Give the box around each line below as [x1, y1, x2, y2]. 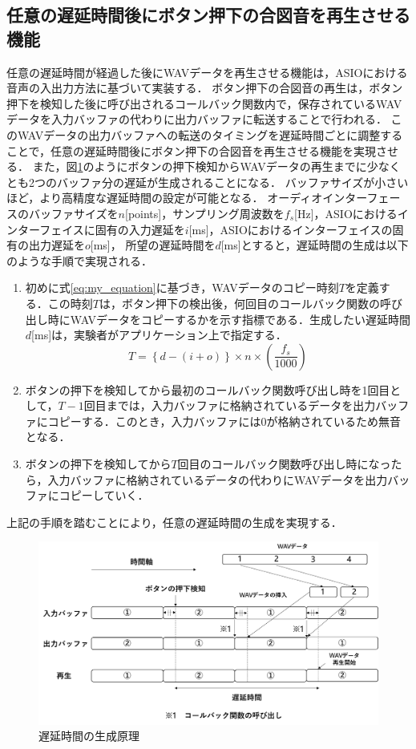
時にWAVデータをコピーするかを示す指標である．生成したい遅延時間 [47, 310, 410, 327]
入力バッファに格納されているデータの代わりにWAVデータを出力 [47, 471, 388, 488]
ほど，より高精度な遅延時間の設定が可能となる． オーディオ [6, 189, 323, 206]
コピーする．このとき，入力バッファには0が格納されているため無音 [47, 412, 401, 429]
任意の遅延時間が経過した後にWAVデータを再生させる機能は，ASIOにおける [6, 63, 408, 80]
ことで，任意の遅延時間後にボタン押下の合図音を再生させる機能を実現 [6, 142, 377, 159]
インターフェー [322, 189, 401, 206]
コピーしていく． [59, 487, 149, 504]
